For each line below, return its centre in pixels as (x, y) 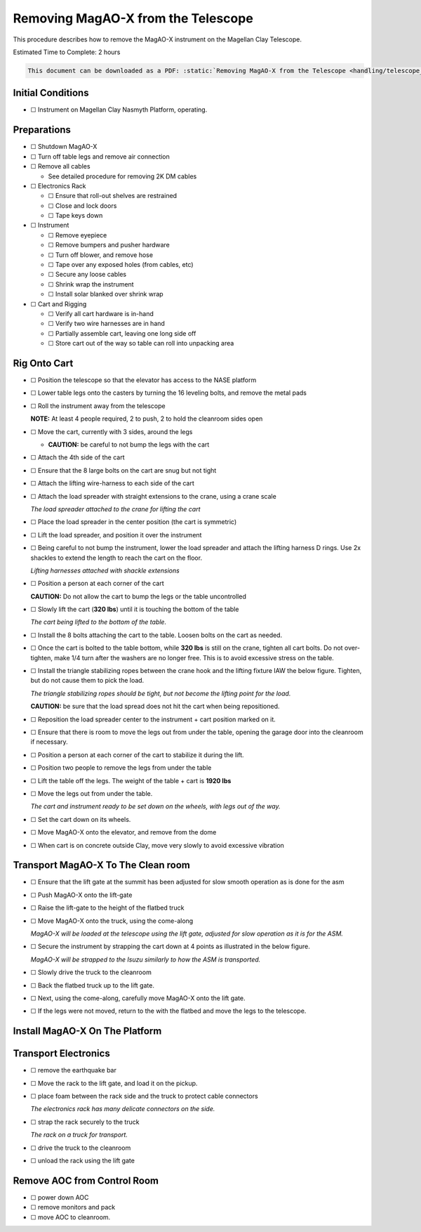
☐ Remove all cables (60, 166)
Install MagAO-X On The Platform (87, 1031)
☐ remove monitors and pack (73, 1207)
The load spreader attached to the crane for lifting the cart (115, 509)
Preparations (42, 130)
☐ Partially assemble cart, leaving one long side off (122, 333)
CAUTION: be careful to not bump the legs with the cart (129, 445)
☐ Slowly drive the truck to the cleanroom (91, 972)
